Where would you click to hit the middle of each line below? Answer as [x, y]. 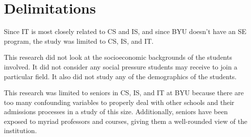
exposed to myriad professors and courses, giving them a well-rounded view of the [126, 121]
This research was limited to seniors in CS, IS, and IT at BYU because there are [124, 93]
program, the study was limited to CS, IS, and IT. [79, 41]
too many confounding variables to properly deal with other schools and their [119, 102]
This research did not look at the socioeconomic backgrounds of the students [118, 57]
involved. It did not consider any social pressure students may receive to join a [121, 66]
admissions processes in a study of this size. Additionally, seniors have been [116, 111]
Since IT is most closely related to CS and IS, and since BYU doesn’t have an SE [125, 31]
